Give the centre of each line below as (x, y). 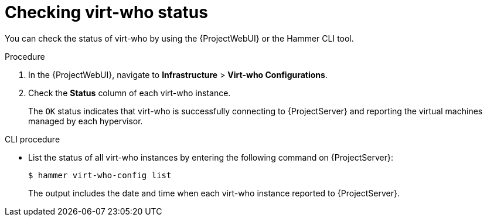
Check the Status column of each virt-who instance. (130, 93)
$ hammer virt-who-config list (100, 175)
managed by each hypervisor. (86, 121)
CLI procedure (33, 139)
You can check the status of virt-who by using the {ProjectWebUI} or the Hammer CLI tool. (179, 38)
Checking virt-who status (106, 12)
